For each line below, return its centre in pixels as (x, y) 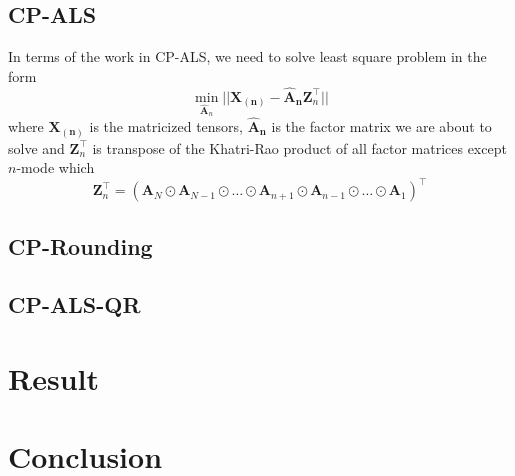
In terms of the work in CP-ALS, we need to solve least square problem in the (247, 56)
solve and (36, 147)
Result (53, 377)
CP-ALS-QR (74, 304)
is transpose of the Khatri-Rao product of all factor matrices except (299, 147)
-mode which (55, 167)
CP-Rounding (80, 245)
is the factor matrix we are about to (381, 126)
